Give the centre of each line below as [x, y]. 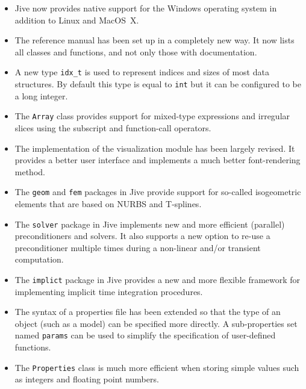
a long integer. [41, 95]
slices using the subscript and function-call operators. [113, 127]
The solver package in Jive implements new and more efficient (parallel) [150, 224]
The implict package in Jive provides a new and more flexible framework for [158, 279]
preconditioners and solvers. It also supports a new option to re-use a [142, 236]
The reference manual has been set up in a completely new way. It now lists [155, 40]
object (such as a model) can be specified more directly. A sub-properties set [156, 323]
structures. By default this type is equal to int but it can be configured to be [158, 84]
